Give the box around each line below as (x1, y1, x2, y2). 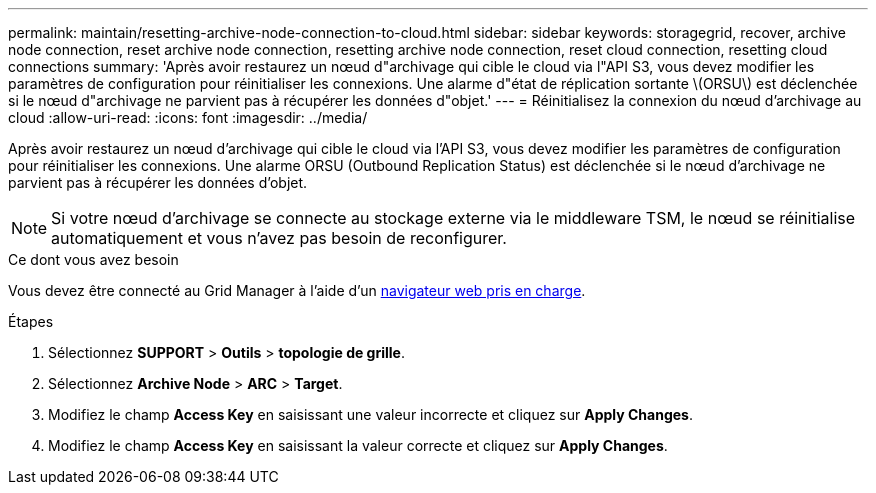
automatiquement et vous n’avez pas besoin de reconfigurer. (51, 228, 507, 248)
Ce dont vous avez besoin (8, 251, 179, 268)
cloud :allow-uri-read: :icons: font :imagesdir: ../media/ (8, 109, 368, 126)
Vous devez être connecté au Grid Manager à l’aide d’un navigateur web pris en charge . (8, 282, 586, 299)
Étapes (8, 313, 54, 330)
